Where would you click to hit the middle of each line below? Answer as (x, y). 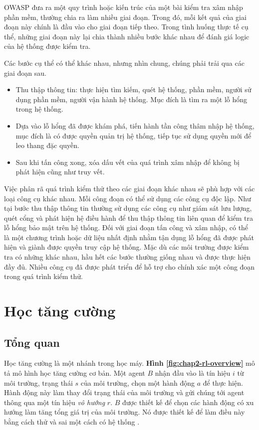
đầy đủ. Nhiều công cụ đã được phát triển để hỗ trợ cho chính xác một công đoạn (129, 266)
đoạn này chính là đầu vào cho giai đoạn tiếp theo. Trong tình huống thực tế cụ (126, 27)
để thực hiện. (223, 382)
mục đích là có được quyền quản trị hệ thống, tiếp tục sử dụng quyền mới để (133, 135)
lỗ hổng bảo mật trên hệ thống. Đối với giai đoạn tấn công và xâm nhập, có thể (126, 227)
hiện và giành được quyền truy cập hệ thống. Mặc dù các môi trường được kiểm (127, 247)
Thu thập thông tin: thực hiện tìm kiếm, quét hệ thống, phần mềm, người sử (133, 89)
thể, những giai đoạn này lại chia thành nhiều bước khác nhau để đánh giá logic (127, 36)
